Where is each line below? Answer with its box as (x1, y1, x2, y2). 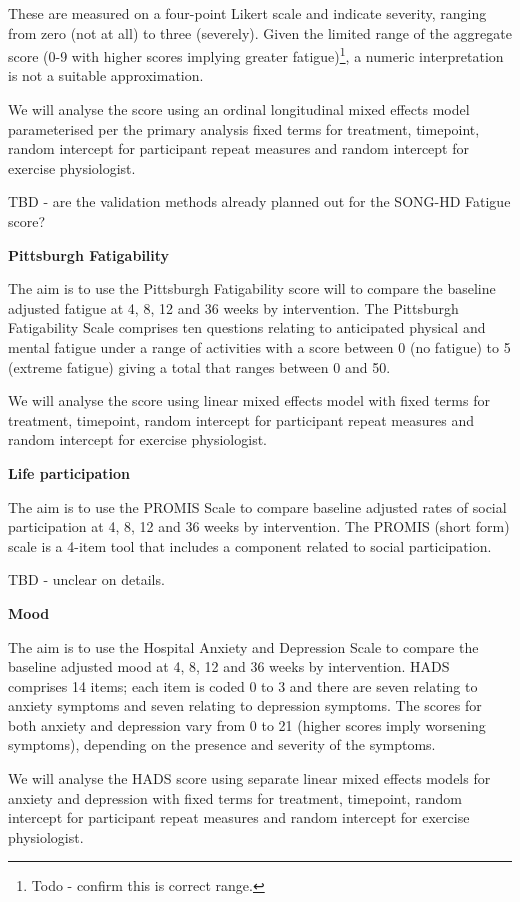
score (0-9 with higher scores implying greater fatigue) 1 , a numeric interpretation (8, 43, 504, 66)
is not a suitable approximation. (8, 65, 204, 86)
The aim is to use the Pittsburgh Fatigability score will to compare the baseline (8, 278, 496, 299)
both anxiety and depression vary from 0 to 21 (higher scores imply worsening (8, 714, 486, 735)
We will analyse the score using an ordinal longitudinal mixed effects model (8, 99, 470, 120)
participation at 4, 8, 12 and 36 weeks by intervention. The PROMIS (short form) (8, 516, 510, 537)
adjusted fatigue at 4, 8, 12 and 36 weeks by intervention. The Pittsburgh (8, 297, 459, 318)
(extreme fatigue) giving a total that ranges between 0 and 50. (8, 356, 391, 377)
